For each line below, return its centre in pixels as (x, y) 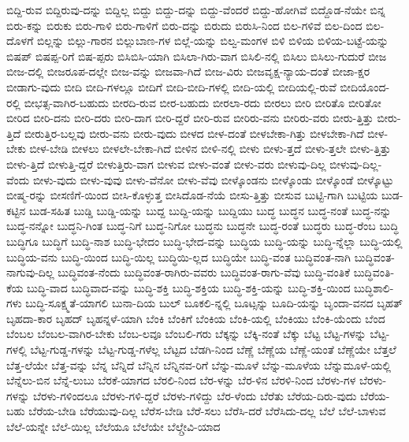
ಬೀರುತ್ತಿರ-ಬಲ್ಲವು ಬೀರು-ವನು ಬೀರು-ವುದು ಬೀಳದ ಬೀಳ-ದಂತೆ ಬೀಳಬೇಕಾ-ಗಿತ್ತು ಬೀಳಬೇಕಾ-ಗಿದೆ (194, 133)
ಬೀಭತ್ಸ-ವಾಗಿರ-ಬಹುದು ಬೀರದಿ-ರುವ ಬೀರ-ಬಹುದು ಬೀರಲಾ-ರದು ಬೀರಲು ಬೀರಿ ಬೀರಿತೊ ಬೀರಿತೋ (203, 102)
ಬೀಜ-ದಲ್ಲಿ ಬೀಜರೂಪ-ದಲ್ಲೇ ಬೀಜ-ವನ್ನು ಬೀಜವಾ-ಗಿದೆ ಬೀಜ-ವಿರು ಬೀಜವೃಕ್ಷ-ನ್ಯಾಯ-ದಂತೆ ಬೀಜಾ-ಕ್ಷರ (188, 71)
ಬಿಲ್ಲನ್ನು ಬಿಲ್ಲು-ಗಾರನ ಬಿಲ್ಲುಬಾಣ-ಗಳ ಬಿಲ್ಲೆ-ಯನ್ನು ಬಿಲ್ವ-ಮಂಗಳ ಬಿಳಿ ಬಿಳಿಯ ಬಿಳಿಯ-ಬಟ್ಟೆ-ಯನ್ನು (213, 41)
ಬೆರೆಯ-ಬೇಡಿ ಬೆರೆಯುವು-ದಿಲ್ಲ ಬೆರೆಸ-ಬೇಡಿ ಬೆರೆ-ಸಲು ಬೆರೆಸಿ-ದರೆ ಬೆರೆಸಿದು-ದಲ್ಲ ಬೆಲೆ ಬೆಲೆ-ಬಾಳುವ (207, 411)
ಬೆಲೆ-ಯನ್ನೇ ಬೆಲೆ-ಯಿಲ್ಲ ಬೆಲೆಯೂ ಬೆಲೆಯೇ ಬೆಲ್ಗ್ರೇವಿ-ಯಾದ (113, 427)
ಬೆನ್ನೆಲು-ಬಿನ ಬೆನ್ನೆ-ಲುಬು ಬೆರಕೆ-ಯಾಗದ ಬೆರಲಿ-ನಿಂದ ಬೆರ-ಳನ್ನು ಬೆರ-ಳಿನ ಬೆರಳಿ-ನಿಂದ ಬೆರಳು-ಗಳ (181, 380)
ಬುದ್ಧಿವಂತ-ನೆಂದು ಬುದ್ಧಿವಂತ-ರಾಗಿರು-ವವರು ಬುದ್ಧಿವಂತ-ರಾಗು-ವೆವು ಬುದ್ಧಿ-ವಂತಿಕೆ (204, 272)
